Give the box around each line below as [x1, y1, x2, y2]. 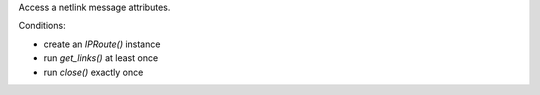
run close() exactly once [43, 66, 144, 78]
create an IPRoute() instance [43, 38, 161, 50]
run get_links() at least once [43, 52, 159, 64]
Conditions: [18, 20, 66, 32]
